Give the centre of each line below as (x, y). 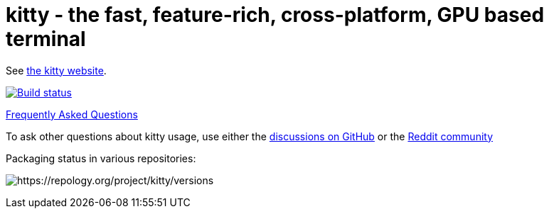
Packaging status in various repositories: (101, 158)
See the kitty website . (56, 70)
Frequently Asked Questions (72, 114)
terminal (46, 39)
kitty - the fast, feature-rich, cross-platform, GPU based (275, 15)
